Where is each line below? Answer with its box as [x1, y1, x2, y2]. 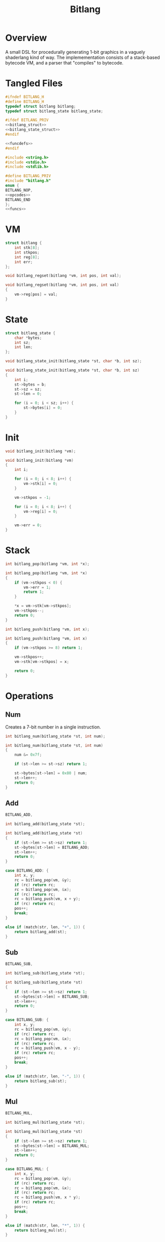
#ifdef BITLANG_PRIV [5, 118, 49, 123]
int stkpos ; [14, 250, 40, 255]
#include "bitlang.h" [5, 178, 51, 183]
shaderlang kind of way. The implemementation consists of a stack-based [5, 54, 160, 60]
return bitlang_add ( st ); [14, 929, 67, 934]
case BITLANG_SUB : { [5, 1017, 49, 1023]
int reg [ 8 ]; [14, 254, 40, 260]
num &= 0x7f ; [14, 752, 42, 757]
